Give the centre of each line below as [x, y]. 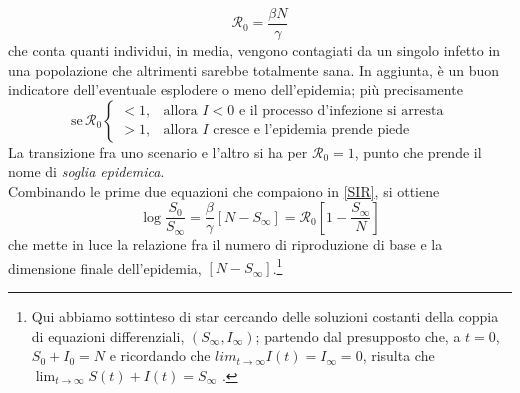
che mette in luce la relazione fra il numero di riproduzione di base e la [225, 244]
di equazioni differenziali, [108, 335]
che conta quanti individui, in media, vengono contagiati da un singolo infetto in [254, 50]
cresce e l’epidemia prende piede [311, 130]
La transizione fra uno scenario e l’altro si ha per [158, 151]
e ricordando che [160, 355]
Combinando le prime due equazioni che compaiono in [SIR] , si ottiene [224, 191]
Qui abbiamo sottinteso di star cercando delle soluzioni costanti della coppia [265, 316]
